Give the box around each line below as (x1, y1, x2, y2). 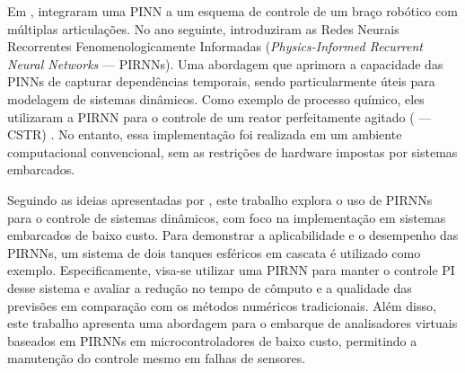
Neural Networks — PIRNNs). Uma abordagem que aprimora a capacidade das (7, 54, 443, 73)
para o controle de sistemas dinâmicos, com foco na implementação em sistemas (7, 208, 446, 226)
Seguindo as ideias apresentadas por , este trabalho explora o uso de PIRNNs (7, 190, 433, 209)
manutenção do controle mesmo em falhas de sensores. (7, 349, 306, 368)
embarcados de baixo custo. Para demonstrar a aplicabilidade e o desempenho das (7, 226, 459, 244)
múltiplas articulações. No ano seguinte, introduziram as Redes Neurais (7, 19, 399, 38)
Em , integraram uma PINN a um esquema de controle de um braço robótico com (7, 2, 458, 20)
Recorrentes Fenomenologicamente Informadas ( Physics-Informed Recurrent (7, 37, 423, 56)
